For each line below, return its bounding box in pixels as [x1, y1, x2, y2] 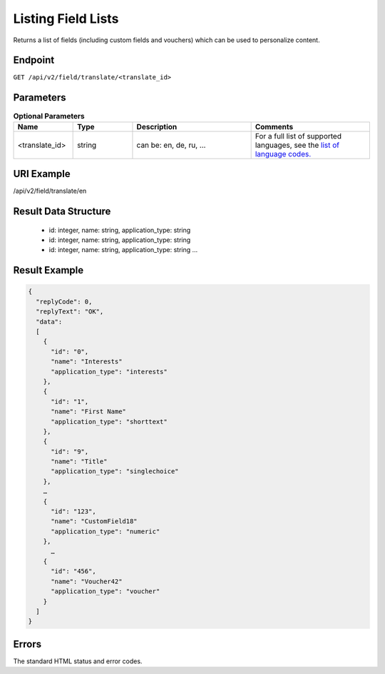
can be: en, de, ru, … [136, 140, 206, 150]
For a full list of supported [255, 131, 342, 141]
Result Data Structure [13, 206, 111, 218]
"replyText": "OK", [36, 308, 104, 316]
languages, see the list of [255, 140, 340, 150]
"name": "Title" [51, 458, 108, 466]
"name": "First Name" [51, 408, 126, 416]
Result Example [13, 264, 84, 276]
